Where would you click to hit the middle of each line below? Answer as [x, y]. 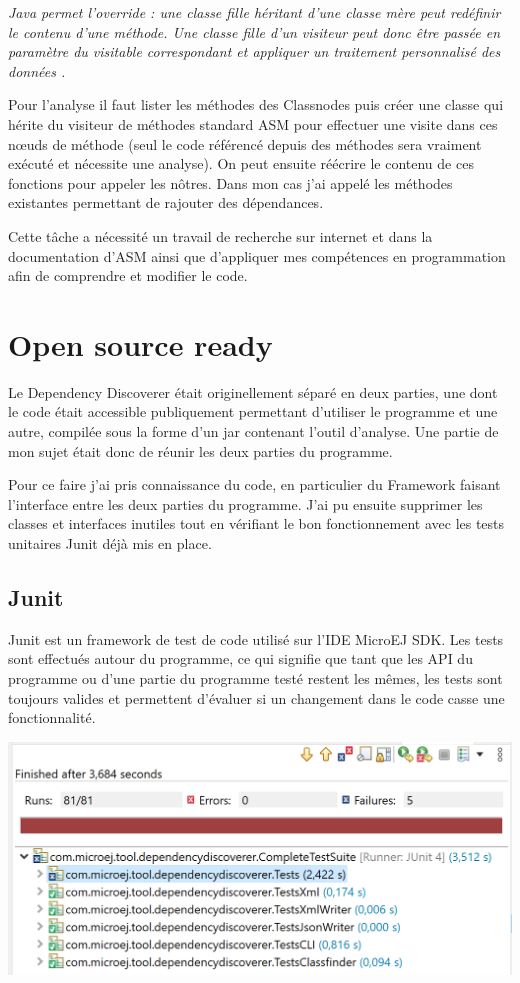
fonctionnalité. [52, 717]
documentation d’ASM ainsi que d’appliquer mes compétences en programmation [257, 255]
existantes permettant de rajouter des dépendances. [166, 202]
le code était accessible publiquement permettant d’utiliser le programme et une [253, 411]
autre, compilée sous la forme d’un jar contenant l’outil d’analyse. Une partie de [253, 431]
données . [37, 70]
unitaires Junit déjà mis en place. [110, 543]
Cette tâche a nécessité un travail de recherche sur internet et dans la [220, 235]
